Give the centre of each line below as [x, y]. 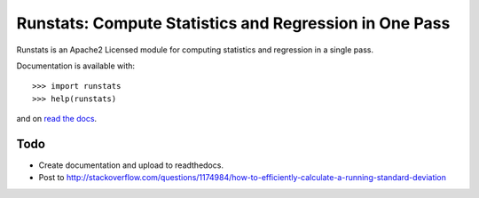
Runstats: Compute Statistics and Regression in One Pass [233, 23]
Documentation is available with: [76, 66]
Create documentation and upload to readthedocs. [131, 165]
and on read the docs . [57, 119]
